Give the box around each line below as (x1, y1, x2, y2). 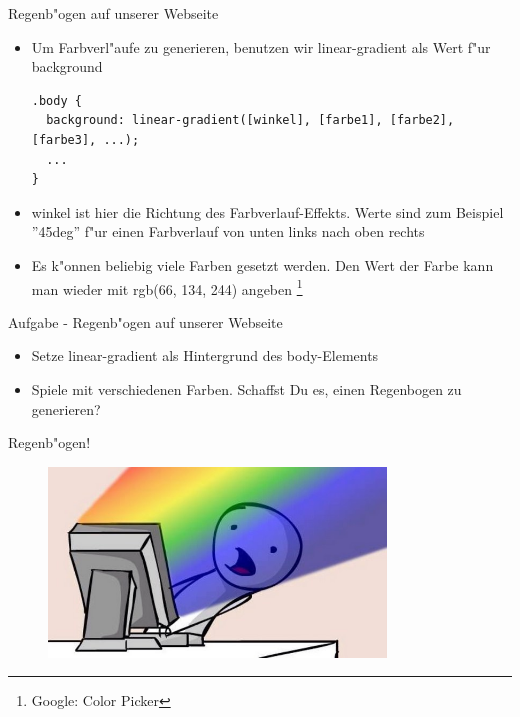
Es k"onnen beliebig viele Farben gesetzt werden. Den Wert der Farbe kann (31, 254, 494, 275)
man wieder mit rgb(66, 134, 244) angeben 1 (31, 275, 303, 299)
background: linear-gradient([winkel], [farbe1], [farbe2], (46, 113, 455, 128)
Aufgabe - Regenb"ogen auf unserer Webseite (8, 311, 283, 332)
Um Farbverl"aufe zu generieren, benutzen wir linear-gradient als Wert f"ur (31, 36, 491, 57)
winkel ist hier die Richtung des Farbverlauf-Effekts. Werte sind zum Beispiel (31, 201, 504, 222)
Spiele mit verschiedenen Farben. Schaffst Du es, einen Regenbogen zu (31, 378, 462, 399)
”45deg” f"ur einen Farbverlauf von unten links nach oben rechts (31, 221, 425, 242)
